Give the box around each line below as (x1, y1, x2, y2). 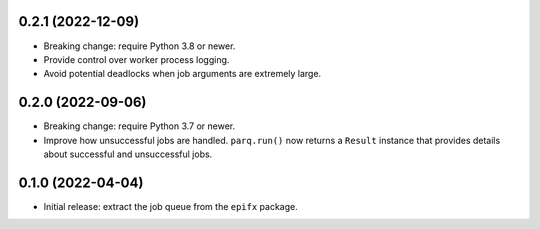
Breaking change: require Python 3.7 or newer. (43, 120, 236, 132)
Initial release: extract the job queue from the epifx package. (43, 200, 299, 212)
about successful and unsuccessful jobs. (43, 148, 213, 160)
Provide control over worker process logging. (43, 53, 230, 65)
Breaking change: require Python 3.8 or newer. (43, 40, 236, 52)
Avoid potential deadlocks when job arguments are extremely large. (43, 68, 322, 80)
